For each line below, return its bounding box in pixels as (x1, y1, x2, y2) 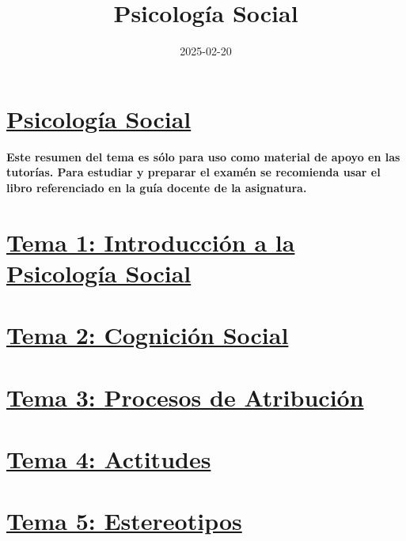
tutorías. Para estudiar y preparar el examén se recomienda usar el (6, 164, 381, 180)
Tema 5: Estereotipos (6, 505, 242, 537)
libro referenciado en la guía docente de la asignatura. (6, 179, 307, 195)
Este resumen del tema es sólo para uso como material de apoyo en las (6, 148, 400, 165)
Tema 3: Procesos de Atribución (6, 380, 364, 413)
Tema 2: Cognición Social (6, 319, 289, 351)
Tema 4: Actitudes (6, 442, 211, 475)
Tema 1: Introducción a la (6, 225, 295, 258)
